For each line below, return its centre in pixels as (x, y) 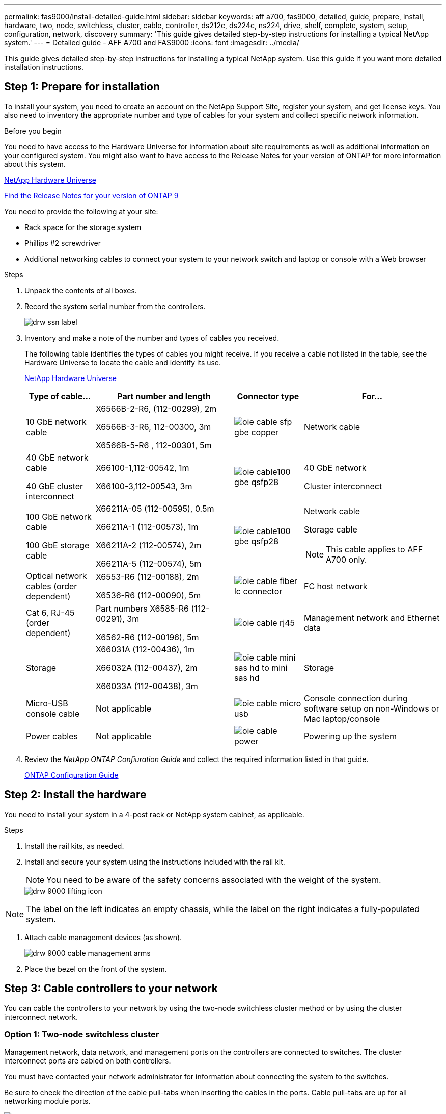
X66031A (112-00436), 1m (145, 649)
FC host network (336, 586)
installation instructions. (44, 67)
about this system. (35, 164)
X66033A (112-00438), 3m (147, 686)
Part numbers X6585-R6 (142, 608)
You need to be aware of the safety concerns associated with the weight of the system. (214, 880)
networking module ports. (47, 1101)
